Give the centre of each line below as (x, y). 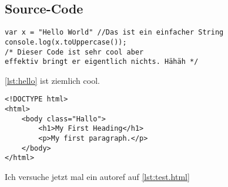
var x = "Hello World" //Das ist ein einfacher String (114, 33)
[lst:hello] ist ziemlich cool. (52, 80)
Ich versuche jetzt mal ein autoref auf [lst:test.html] (97, 177)
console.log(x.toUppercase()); (66, 42)
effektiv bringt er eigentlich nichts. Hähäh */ (102, 62)
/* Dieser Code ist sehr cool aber (74, 52)
